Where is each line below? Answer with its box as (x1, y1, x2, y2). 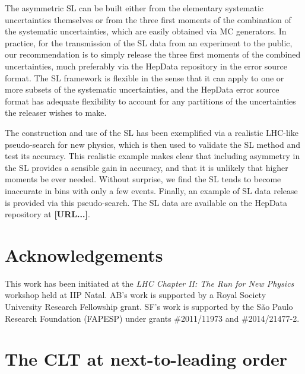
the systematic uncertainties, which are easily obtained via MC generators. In (5, 25, 287, 37)
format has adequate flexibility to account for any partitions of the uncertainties (5, 94, 296, 107)
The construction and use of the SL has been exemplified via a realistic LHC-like (5, 126, 299, 138)
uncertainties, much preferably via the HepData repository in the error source (5, 59, 288, 72)
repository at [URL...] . (5, 208, 90, 220)
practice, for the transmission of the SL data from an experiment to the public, (5, 36, 293, 49)
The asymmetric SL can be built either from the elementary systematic (5, 2, 264, 14)
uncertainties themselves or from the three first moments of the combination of (5, 13, 291, 26)
